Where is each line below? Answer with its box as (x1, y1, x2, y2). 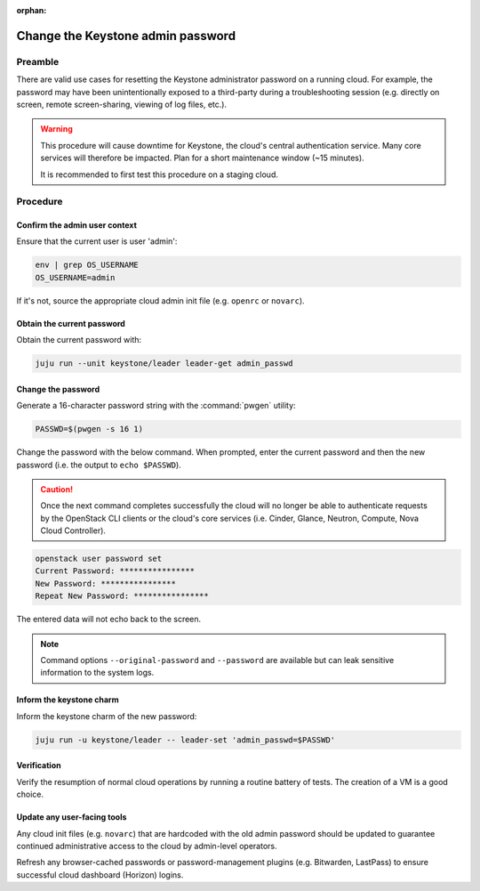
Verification (16, 760, 61, 771)
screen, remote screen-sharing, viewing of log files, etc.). (16, 99, 227, 109)
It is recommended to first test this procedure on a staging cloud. (40, 169, 279, 180)
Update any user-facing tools (16, 812, 127, 822)
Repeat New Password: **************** (35, 591, 209, 601)
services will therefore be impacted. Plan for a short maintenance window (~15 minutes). (40, 152, 364, 164)
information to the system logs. (40, 668, 155, 678)
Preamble (16, 55, 60, 68)
